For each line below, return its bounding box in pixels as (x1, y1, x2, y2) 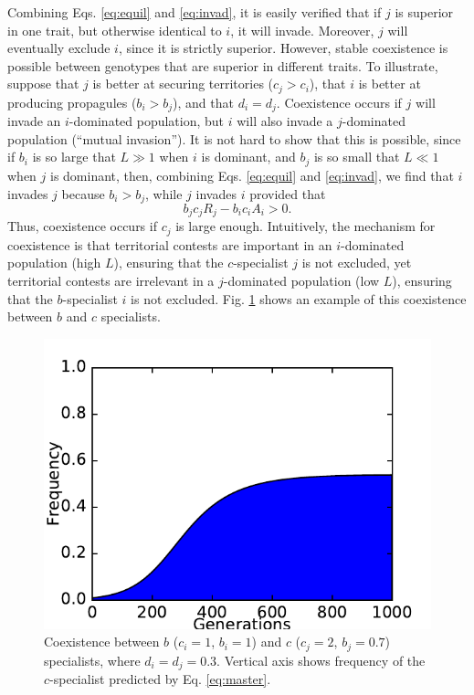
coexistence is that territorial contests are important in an (7, 235, 332, 254)
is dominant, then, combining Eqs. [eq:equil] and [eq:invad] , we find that (50, 165, 454, 184)
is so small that (313, 147, 400, 166)
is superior (395, 3, 454, 21)
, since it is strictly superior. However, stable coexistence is (118, 38, 448, 58)
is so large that (32, 147, 116, 166)
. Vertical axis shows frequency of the (216, 650, 426, 669)
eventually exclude (7, 38, 111, 58)
